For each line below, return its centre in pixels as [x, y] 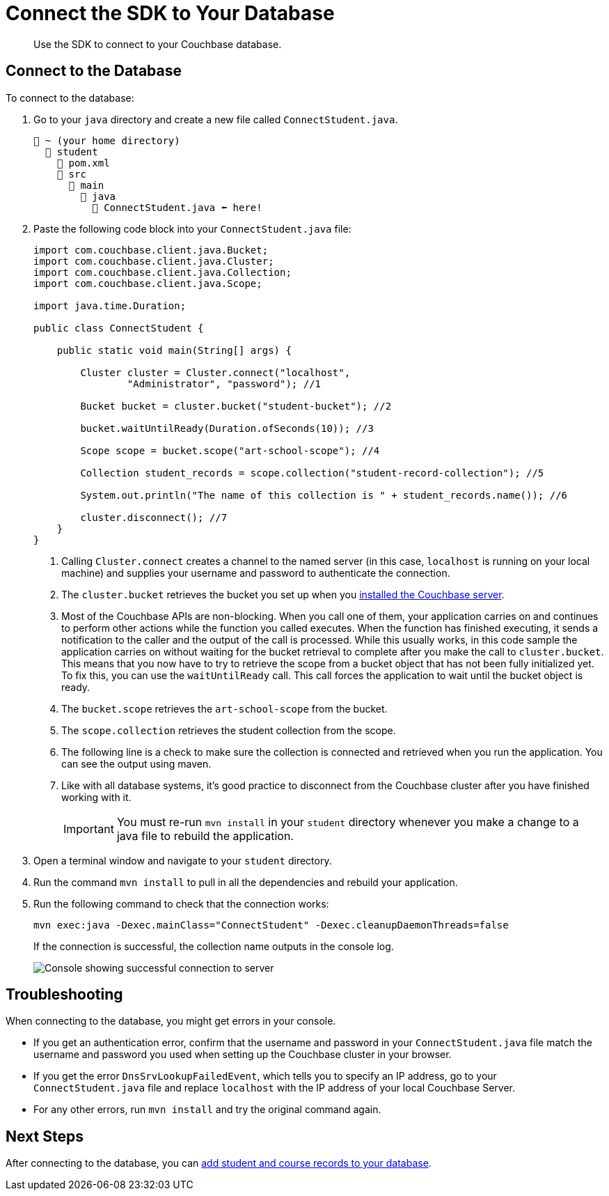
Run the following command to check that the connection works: [181, 903]
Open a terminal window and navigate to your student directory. [183, 860]
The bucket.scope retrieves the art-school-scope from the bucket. [224, 708]
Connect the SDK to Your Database [170, 13]
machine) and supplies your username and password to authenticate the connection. [256, 573]
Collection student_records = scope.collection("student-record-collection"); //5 [312, 473]
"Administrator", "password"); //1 [224, 383]
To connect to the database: [70, 98]
